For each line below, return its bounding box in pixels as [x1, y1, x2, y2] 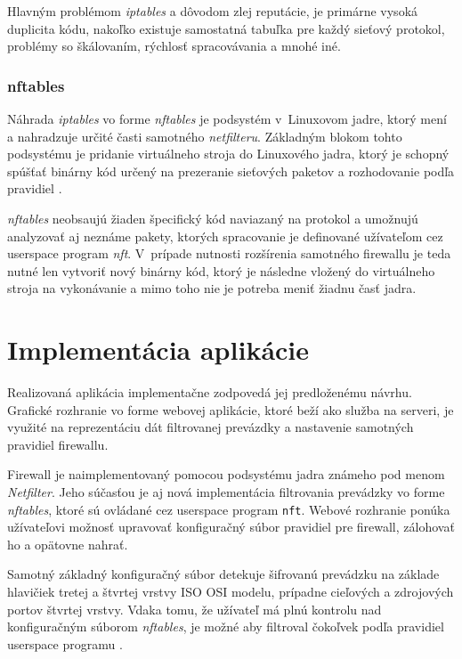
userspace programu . [7, 634, 123, 653]
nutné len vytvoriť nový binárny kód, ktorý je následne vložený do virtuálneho [7, 261, 435, 280]
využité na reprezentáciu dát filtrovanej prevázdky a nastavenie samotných [7, 418, 414, 436]
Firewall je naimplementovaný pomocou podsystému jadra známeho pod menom [7, 465, 445, 484]
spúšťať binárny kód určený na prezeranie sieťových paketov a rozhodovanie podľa [7, 161, 455, 180]
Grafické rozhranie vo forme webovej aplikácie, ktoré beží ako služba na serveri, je [7, 400, 454, 419]
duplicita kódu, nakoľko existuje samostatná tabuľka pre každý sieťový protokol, [7, 19, 445, 37]
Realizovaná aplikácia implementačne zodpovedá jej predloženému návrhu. [7, 383, 412, 402]
